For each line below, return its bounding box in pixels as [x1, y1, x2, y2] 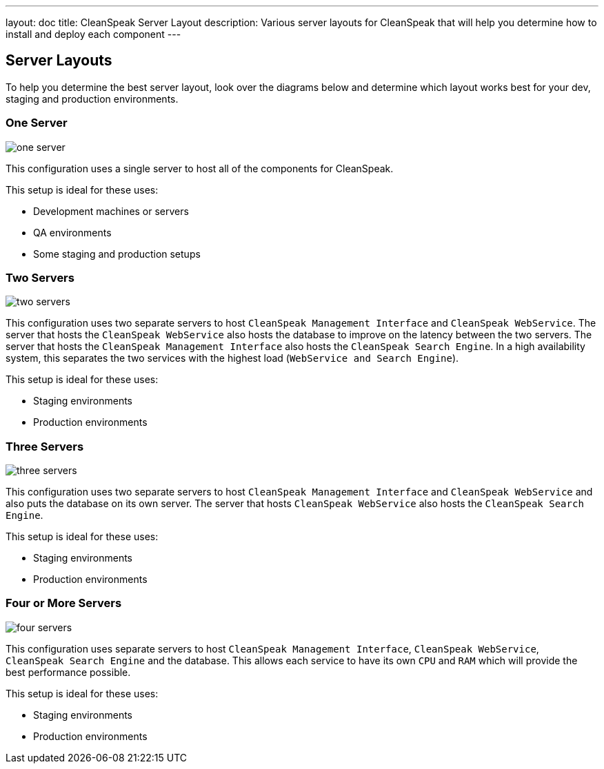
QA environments [33, 226, 112, 238]
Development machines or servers [33, 205, 189, 217]
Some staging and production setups [33, 247, 201, 260]
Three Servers [6, 439, 84, 453]
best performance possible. [6, 666, 131, 678]
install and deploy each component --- [6, 28, 181, 40]
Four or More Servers [6, 596, 122, 611]
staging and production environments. [6, 92, 179, 105]
